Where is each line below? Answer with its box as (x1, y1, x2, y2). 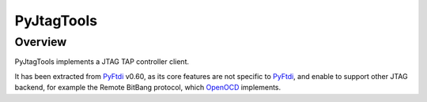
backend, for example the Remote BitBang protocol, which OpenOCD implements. (14, 83, 282, 93)
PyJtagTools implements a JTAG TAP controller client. (14, 57, 190, 66)
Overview (14, 35, 67, 49)
